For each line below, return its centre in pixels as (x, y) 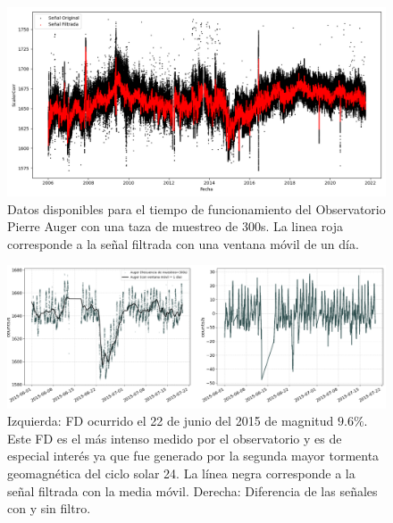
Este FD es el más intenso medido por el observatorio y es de (175, 438)
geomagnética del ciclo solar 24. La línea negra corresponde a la (181, 473)
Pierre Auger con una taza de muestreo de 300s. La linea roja (175, 226)
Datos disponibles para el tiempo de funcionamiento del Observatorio (196, 208)
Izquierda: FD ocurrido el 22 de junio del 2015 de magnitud (171, 421)
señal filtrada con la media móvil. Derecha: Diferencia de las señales (192, 490)
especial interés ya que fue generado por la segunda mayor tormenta (193, 456)
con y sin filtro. (49, 508)
